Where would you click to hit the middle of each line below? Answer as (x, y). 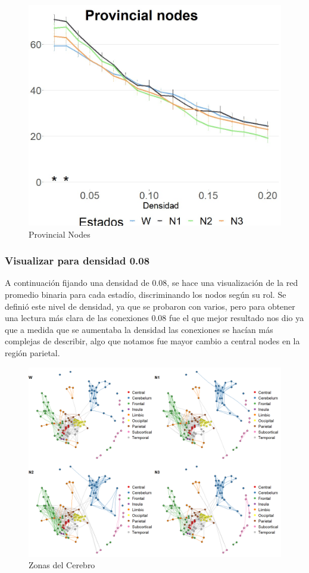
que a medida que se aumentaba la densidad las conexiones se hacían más (139, 329)
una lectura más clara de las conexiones (77, 318)
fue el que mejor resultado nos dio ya (237, 318)
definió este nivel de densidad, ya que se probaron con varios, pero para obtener (150, 306)
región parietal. (32, 353)
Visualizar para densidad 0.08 (77, 261)
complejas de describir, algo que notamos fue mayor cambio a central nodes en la (152, 341)
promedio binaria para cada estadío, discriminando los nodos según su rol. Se (146, 295)
